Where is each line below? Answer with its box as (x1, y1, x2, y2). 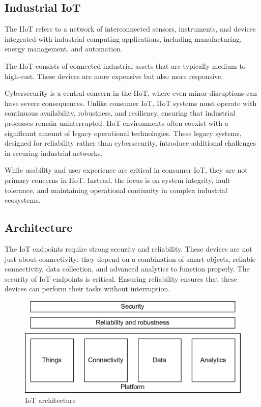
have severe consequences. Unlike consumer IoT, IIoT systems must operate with (5, 97, 257, 108)
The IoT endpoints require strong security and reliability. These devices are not (5, 243, 252, 254)
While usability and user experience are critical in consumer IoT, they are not (5, 165, 248, 175)
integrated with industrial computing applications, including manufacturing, (5, 33, 242, 44)
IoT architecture (25, 395, 76, 405)
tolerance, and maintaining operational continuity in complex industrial (5, 184, 227, 195)
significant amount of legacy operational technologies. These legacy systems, (5, 127, 242, 138)
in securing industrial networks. (5, 147, 103, 158)
